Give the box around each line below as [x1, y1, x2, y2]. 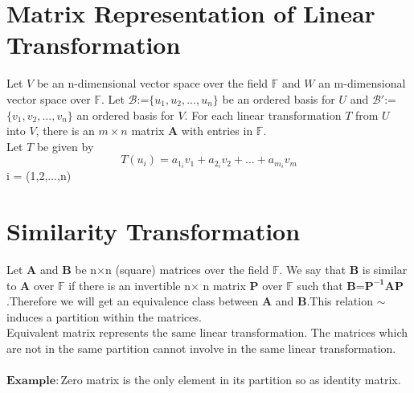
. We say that [279, 261, 346, 278]
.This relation [306, 293, 373, 309]
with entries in [181, 122, 253, 139]
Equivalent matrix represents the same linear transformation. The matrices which [6, 324, 408, 341]
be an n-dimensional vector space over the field [36, 75, 268, 92]
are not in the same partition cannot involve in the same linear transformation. [6, 340, 396, 357]
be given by [36, 137, 94, 154]
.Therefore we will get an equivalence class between [6, 293, 259, 309]
